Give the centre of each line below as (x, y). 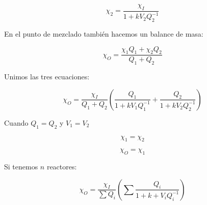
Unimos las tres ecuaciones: (47, 77)
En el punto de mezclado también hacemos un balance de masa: (104, 33)
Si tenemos (21, 167)
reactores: (62, 167)
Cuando (16, 122)
